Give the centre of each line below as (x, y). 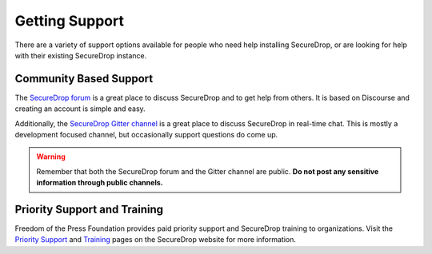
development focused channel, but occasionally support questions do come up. (146, 135)
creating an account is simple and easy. (80, 109)
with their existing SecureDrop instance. (81, 55)
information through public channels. (100, 183)
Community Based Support (84, 79)
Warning (51, 157)
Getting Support (69, 21)
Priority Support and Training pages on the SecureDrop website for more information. (155, 240)
